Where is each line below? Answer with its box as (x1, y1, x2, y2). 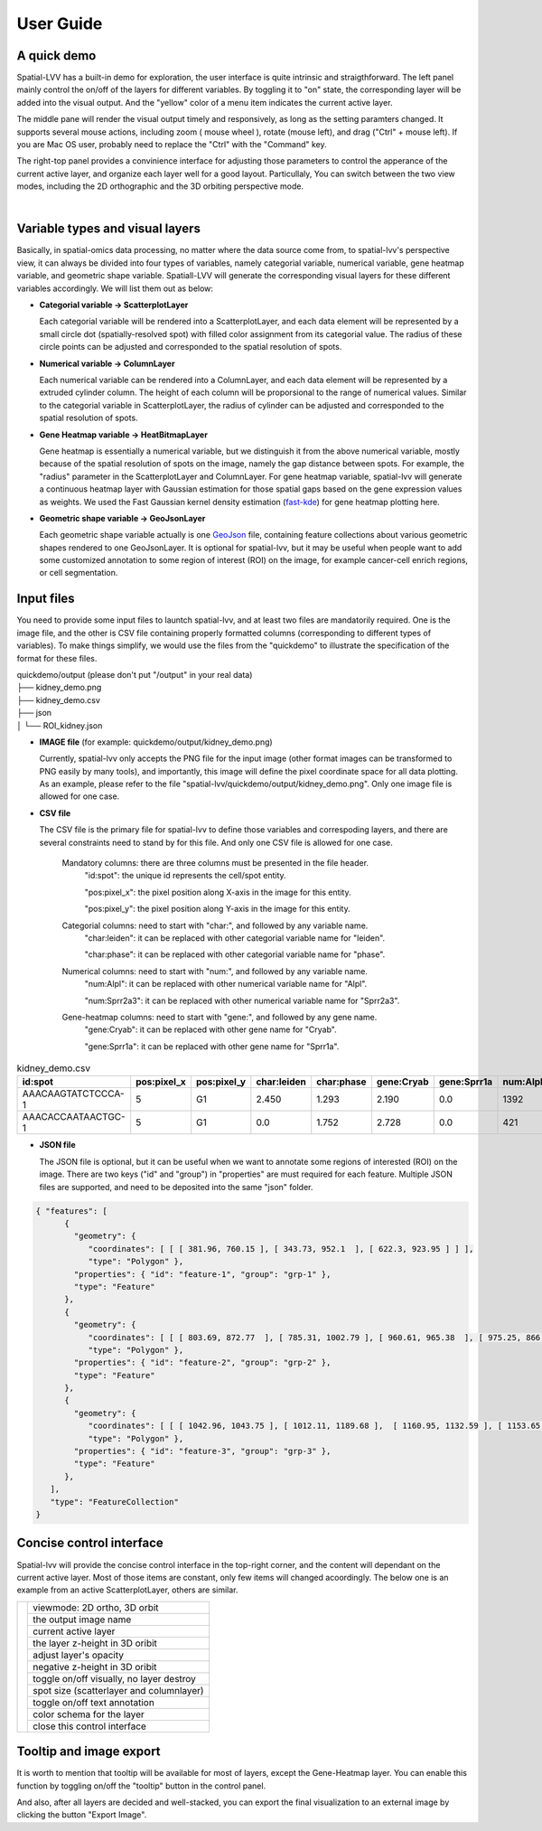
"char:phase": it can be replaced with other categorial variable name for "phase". (84, 949, 386, 960)
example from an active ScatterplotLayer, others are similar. (16, 1584, 238, 1595)
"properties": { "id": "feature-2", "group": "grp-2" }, (73, 1357, 332, 1368)
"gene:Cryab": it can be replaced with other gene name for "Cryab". (84, 1024, 338, 1035)
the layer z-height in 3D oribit (33, 1637, 158, 1649)
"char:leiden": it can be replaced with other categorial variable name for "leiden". (84, 932, 386, 944)
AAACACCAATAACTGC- (22, 1111, 126, 1123)
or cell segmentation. (39, 568, 118, 578)
